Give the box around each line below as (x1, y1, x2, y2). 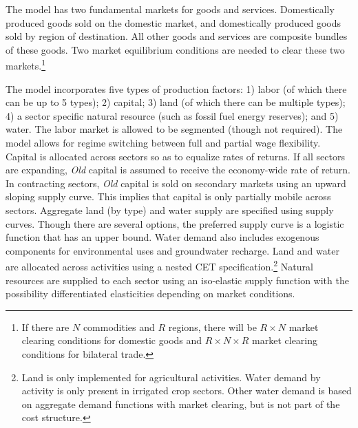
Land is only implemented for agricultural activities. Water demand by (21, 370, 321, 384)
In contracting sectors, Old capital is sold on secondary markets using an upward (6, 175, 346, 190)
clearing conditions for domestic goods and (21, 333, 202, 347)
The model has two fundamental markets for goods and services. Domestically (6, 2, 335, 16)
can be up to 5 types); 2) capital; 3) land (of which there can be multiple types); (6, 95, 346, 109)
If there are (21, 319, 70, 334)
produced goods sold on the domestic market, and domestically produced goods (6, 15, 341, 30)
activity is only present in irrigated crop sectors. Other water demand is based (21, 383, 352, 398)
